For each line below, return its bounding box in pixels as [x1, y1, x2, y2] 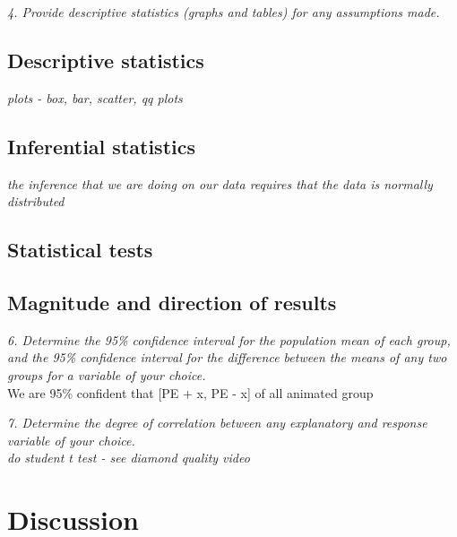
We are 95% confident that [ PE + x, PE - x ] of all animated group [7, 383, 374, 402]
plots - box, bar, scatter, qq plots [7, 88, 183, 107]
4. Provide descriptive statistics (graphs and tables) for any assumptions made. [7, 3, 440, 21]
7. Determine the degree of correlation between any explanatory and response [7, 413, 427, 432]
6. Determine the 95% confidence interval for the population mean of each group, [7, 330, 451, 349]
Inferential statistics [7, 132, 195, 160]
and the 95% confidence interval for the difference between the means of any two [7, 348, 447, 367]
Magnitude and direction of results [7, 288, 337, 316]
